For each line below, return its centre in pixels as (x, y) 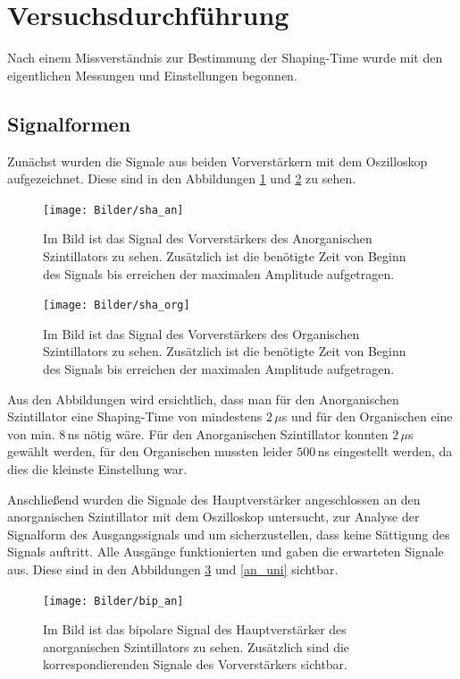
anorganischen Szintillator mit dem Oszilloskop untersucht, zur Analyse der (213, 517)
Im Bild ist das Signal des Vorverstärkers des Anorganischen (208, 238)
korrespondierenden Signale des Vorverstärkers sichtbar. (195, 664)
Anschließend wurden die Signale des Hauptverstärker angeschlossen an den (214, 499)
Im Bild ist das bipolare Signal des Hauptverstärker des (195, 629)
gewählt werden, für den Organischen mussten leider (150, 451)
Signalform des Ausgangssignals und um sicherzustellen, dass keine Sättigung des (229, 534)
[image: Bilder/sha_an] (113, 210)
